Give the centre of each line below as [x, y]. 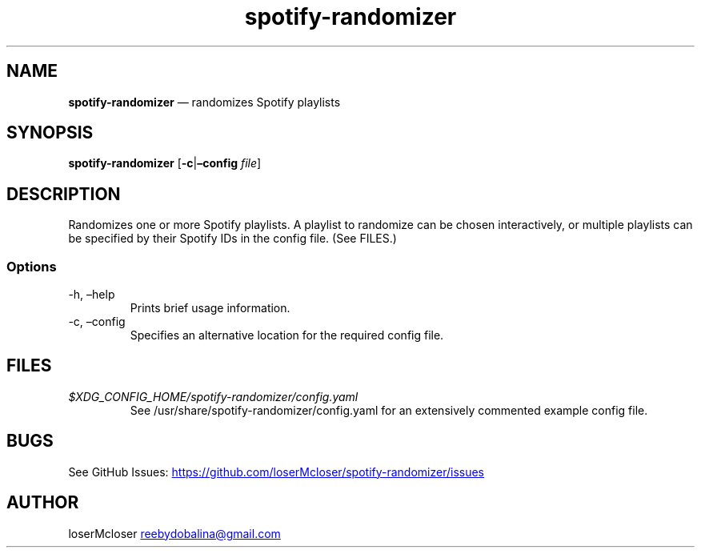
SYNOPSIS [50, 133]
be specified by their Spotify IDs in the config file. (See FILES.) [232, 239]
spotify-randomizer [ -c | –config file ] [165, 163]
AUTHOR [43, 503]
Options [32, 266]
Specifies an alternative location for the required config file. [287, 335]
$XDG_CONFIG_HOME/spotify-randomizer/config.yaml [213, 396]
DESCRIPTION [64, 194]
